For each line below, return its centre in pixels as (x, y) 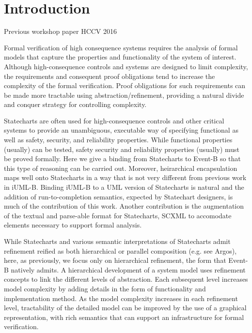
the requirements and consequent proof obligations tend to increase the (110, 76)
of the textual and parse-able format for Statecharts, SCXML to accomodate (118, 215)
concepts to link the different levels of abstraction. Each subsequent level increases (126, 279)
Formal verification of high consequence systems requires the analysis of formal (121, 47)
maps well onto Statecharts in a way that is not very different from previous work (125, 177)
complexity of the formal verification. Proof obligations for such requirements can (125, 85)
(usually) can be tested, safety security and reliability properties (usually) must (122, 149)
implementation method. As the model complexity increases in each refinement (121, 298)
